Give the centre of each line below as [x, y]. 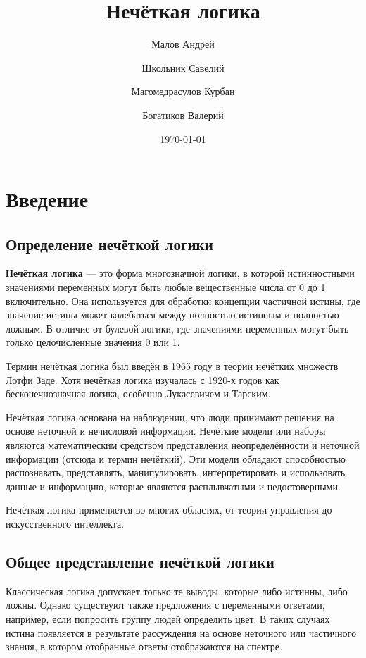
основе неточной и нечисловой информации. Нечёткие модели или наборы [166, 431]
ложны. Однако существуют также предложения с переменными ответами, [165, 605]
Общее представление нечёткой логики [140, 561]
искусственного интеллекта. [65, 523]
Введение [47, 199]
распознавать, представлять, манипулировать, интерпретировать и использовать [176, 472]
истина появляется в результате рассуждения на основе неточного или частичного [181, 632]
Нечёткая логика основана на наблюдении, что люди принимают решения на [170, 417]
